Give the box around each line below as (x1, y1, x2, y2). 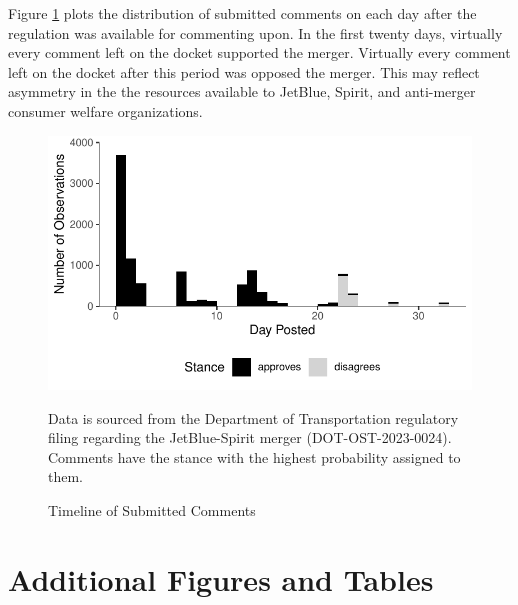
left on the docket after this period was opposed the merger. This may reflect (8, 61, 480, 82)
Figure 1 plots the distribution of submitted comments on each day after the (8, 3, 477, 23)
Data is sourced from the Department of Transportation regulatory (48, 407, 459, 428)
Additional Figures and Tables (8, 558, 434, 599)
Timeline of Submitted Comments (48, 499, 256, 520)
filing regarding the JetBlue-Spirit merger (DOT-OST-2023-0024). (48, 427, 452, 448)
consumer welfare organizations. (8, 100, 203, 121)
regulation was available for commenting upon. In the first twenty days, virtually (8, 22, 503, 43)
